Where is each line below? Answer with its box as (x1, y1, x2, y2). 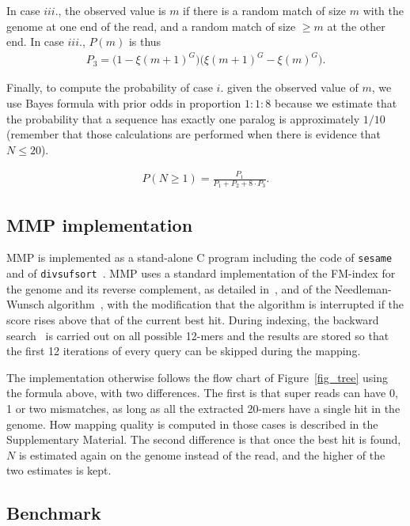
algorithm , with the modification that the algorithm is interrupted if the (47, 296, 404, 312)
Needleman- (334, 280, 392, 297)
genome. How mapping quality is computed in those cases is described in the (6, 415, 378, 432)
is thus (128, 33, 161, 50)
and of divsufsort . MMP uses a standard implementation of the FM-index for (6, 265, 396, 282)
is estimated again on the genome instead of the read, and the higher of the (18, 446, 385, 463)
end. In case (6, 33, 64, 50)
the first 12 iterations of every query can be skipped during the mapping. (6, 342, 361, 359)
